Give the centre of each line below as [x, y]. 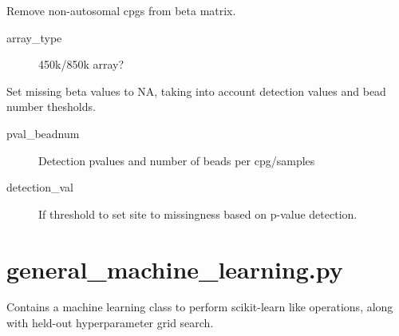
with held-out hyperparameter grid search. [110, 323]
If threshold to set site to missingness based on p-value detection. [198, 213]
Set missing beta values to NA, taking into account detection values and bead [196, 91]
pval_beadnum [43, 133]
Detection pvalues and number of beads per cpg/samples [177, 160]
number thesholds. [51, 107]
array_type [34, 37]
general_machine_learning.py [175, 269]
